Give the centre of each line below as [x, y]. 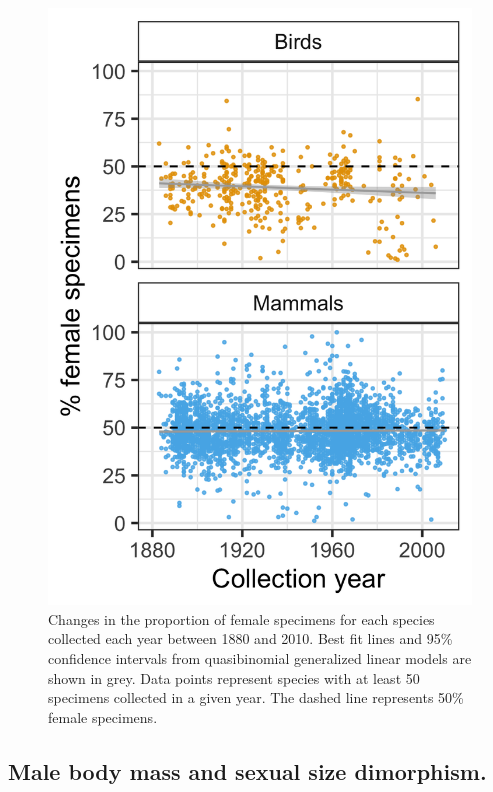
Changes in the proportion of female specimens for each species [241, 618]
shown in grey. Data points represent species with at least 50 [234, 677]
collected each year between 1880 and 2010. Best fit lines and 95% [250, 638]
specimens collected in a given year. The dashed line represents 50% [256, 697]
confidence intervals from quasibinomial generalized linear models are [260, 657]
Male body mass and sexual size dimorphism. [247, 770]
